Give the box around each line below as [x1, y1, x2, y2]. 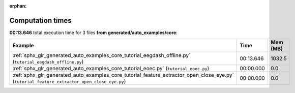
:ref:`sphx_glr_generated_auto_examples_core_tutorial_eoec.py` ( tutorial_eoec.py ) [12, 65, 210, 72]
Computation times [9, 16, 72, 25]
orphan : [9, 3, 27, 9]
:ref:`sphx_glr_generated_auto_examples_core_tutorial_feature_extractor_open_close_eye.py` [12, 72, 234, 79]
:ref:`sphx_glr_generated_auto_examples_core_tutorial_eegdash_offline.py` [12, 52, 191, 59]
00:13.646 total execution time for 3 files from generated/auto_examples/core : [9, 29, 178, 36]
